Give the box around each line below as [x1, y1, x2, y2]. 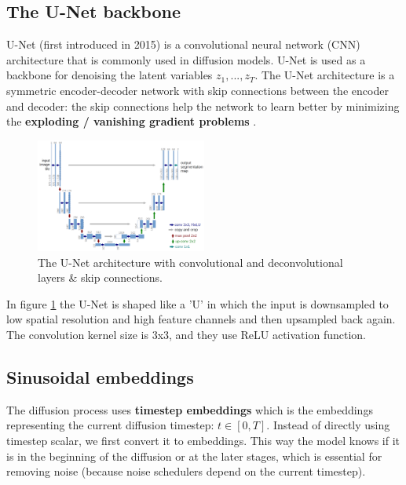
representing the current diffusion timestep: [6, 417, 214, 433]
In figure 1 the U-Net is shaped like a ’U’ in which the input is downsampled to [6, 295, 389, 312]
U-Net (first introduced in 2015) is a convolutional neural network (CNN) [6, 36, 360, 53]
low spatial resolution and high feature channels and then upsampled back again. [6, 311, 396, 327]
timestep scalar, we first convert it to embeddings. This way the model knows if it [6, 432, 401, 448]
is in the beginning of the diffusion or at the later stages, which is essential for [6, 447, 382, 464]
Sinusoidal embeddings [6, 364, 194, 388]
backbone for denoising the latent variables [6, 67, 213, 83]
